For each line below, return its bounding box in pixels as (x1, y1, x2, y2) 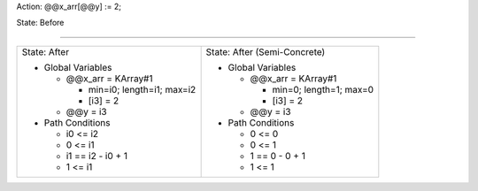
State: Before (16, 18, 65, 28)
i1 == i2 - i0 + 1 (66, 149, 128, 162)
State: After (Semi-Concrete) (205, 45, 326, 57)
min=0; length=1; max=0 (272, 83, 374, 95)
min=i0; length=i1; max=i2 (88, 83, 197, 95)
